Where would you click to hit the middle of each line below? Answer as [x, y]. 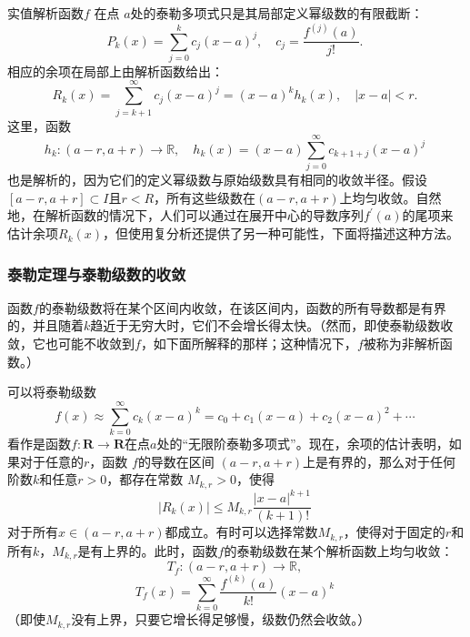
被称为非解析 [401, 344]
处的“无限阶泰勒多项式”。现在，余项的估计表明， [303, 443]
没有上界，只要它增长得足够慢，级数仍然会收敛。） [221, 619]
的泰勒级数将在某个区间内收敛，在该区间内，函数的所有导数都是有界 [242, 307]
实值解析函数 [45, 13]
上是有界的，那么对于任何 [379, 461]
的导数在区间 [176, 461]
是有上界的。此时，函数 [148, 550]
